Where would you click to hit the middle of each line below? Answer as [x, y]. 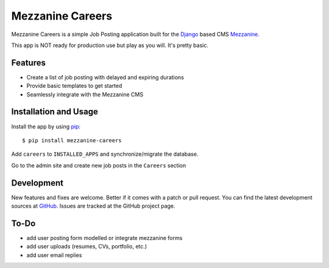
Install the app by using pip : [46, 126]
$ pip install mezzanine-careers [72, 140]
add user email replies [54, 255]
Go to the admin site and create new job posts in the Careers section [99, 165]
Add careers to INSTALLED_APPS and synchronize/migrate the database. [105, 154]
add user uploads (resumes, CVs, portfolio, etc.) [87, 247]
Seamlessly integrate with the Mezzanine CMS [85, 94]
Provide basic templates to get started [74, 86]
